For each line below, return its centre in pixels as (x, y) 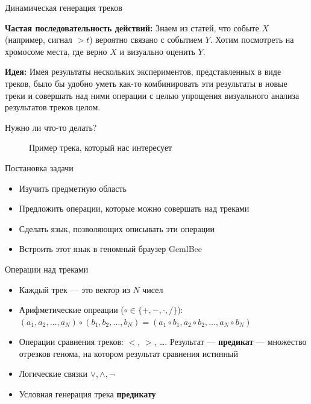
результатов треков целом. (53, 107)
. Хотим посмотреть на (252, 39)
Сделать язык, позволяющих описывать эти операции (117, 228)
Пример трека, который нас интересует (101, 147)
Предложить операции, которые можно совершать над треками (134, 208)
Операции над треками (47, 269)
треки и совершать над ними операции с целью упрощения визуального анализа (152, 95)
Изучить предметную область (73, 188)
